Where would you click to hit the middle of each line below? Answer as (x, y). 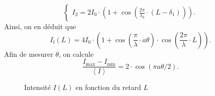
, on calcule (76, 54)
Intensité (37, 87)
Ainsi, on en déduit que (40, 26)
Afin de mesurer (29, 54)
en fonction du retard (108, 87)
